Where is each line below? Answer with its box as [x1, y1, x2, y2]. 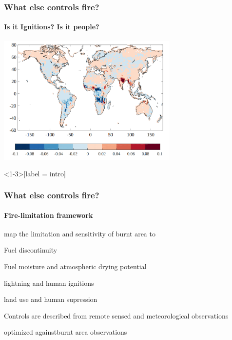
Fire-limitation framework [4, 210, 93, 220]
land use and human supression [4, 294, 97, 304]
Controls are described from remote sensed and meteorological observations [4, 310, 229, 320]
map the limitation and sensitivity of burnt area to [4, 228, 155, 238]
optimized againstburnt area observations [4, 327, 127, 337]
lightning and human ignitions [4, 277, 94, 288]
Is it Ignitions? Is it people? [4, 21, 99, 32]
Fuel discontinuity [4, 245, 58, 255]
